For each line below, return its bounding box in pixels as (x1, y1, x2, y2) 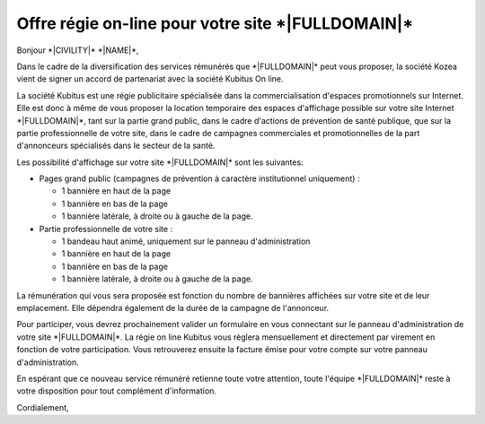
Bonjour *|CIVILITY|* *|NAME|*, (16, 45, 139, 56)
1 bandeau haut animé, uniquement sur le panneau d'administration (61, 236, 311, 247)
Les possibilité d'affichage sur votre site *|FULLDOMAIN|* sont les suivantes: (16, 157, 304, 168)
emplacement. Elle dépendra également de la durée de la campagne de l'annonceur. (16, 302, 330, 313)
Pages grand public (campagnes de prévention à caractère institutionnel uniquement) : (39, 173, 360, 184)
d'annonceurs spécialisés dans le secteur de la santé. (16, 140, 216, 151)
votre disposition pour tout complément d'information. (16, 385, 217, 396)
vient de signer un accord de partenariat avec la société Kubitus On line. (16, 74, 284, 84)
